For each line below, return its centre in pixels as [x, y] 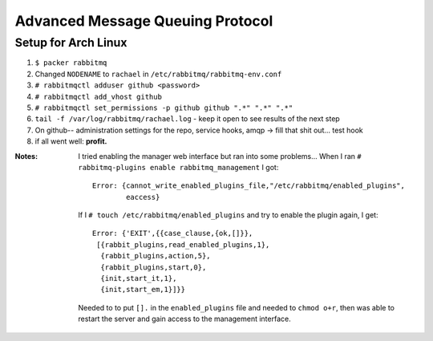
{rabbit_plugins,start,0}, [154, 267]
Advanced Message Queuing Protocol [144, 21]
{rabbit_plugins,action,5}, [156, 256]
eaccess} [143, 197]
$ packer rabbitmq [71, 63]
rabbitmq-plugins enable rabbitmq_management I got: [178, 167]
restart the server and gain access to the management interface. [185, 319]
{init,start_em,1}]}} [143, 290]
